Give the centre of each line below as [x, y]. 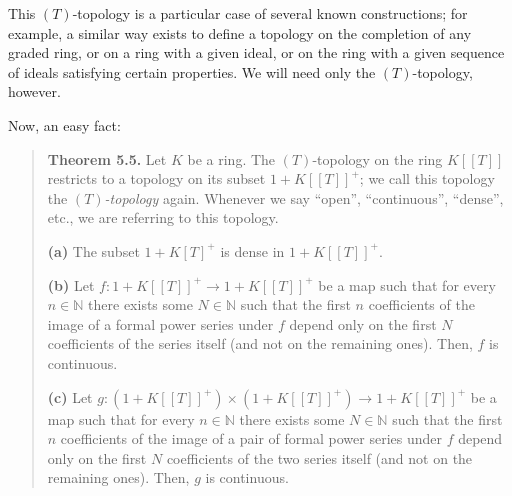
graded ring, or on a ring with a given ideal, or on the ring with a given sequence [256, 52]
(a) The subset [93, 250]
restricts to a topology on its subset [156, 178]
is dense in [252, 250]
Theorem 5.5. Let [107, 158]
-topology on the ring [377, 158]
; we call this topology [427, 178]
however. [34, 91]
